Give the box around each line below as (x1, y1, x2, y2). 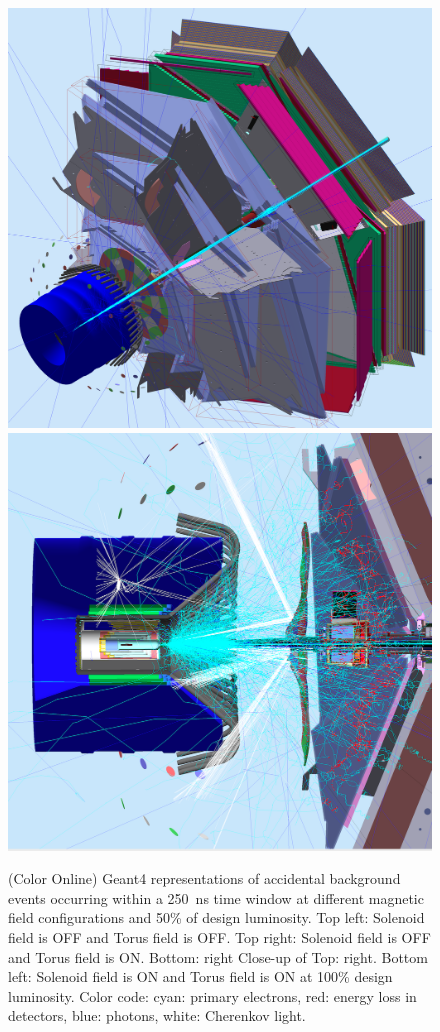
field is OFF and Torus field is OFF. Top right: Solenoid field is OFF (8, 927, 431, 948)
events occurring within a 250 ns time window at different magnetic (8, 887, 424, 908)
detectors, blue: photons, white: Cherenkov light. (8, 1005, 306, 1026)
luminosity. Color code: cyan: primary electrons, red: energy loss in (8, 985, 417, 1006)
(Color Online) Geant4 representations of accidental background (8, 868, 401, 889)
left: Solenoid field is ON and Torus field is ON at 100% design (8, 966, 393, 987)
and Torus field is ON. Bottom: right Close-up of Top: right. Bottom (8, 946, 428, 967)
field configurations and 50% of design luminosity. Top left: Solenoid (8, 907, 425, 928)
